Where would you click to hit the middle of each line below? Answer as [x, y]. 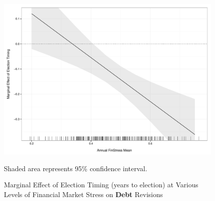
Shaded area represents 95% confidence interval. [76, 168]
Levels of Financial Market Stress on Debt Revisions [84, 194]
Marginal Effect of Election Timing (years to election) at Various [101, 185]
